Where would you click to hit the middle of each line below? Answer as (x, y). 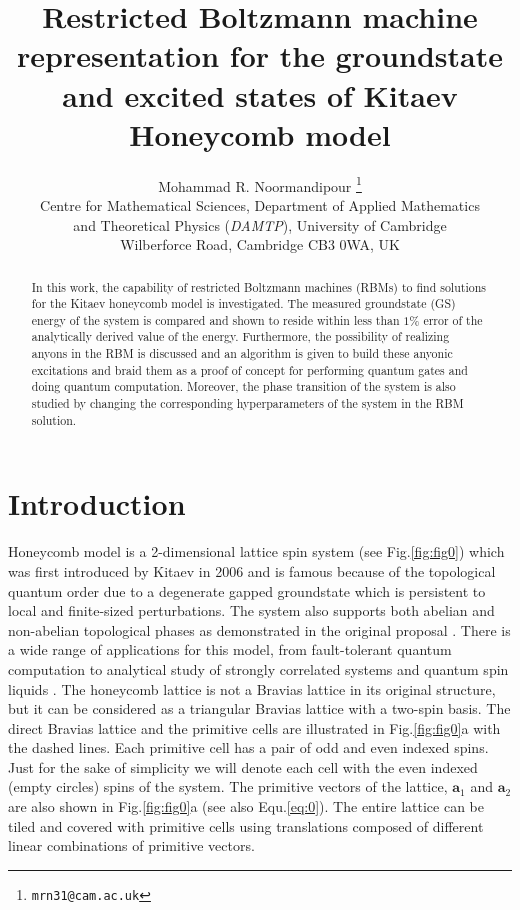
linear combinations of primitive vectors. (131, 845)
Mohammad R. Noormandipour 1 (260, 184)
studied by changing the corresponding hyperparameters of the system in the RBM (247, 403)
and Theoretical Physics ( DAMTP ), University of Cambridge (260, 224)
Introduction (97, 503)
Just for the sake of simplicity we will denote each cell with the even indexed (243, 766)
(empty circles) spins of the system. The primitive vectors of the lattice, (228, 786)
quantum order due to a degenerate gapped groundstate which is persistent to (247, 590)
